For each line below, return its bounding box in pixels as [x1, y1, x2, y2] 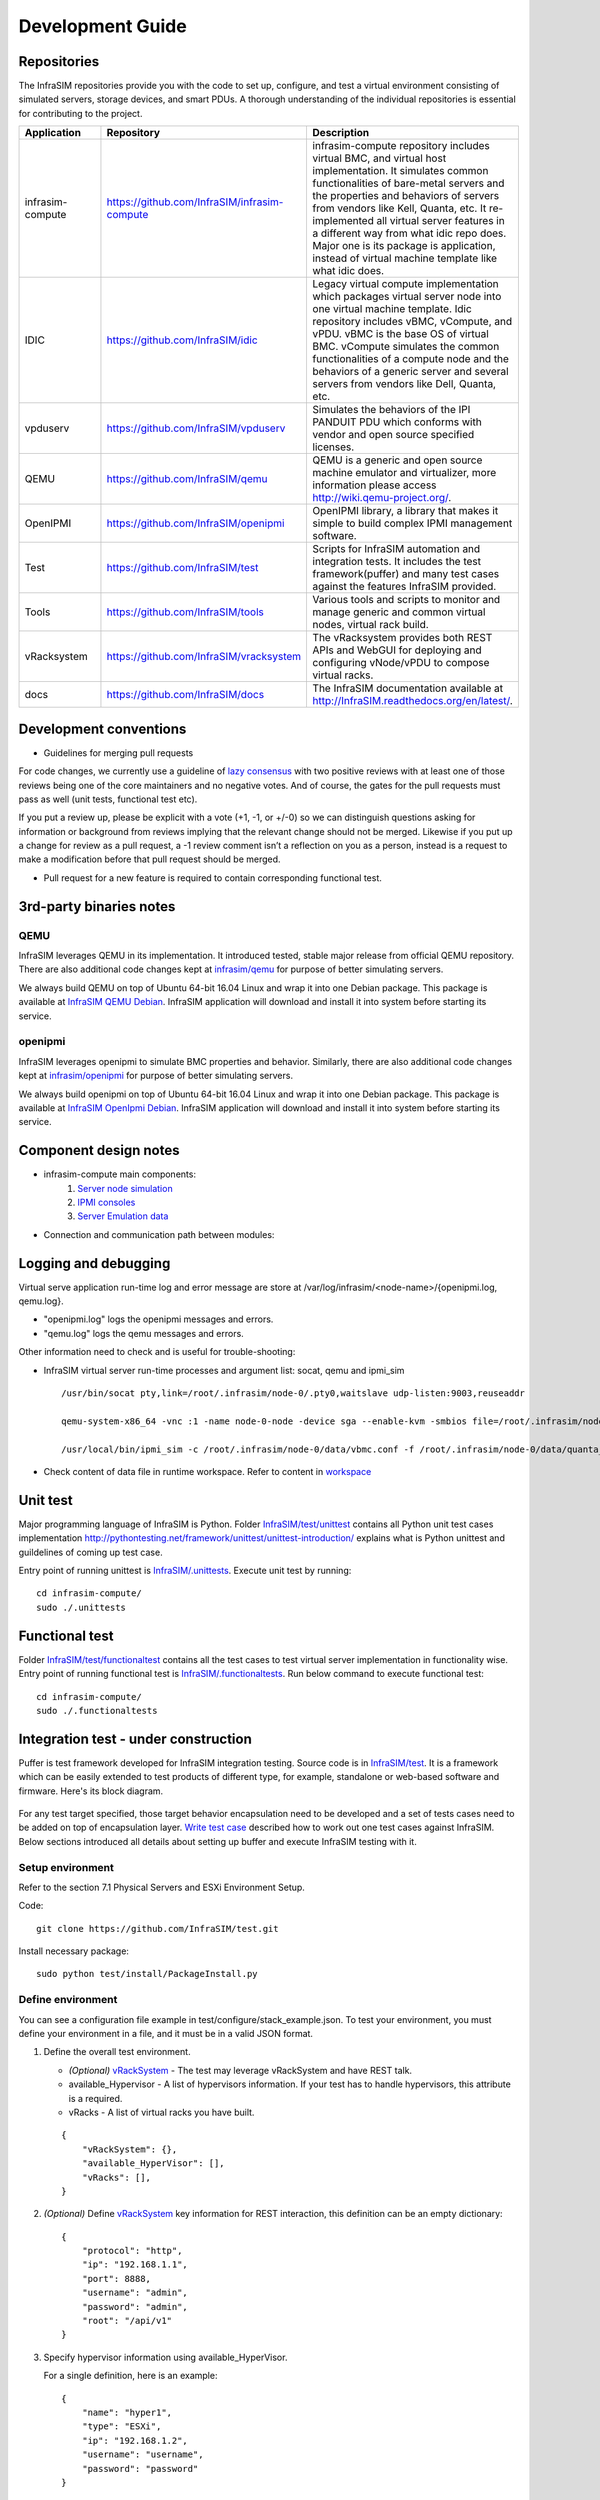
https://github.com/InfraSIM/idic [106, 333, 259, 347]
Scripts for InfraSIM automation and [312, 542, 481, 556]
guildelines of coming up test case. [18, 1546, 164, 1558]
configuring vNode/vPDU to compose [312, 656, 490, 670]
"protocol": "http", [81, 2245, 183, 2257]
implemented [312, 214, 374, 228]
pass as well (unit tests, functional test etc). [18, 793, 198, 805]
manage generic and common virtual [312, 605, 486, 619]
